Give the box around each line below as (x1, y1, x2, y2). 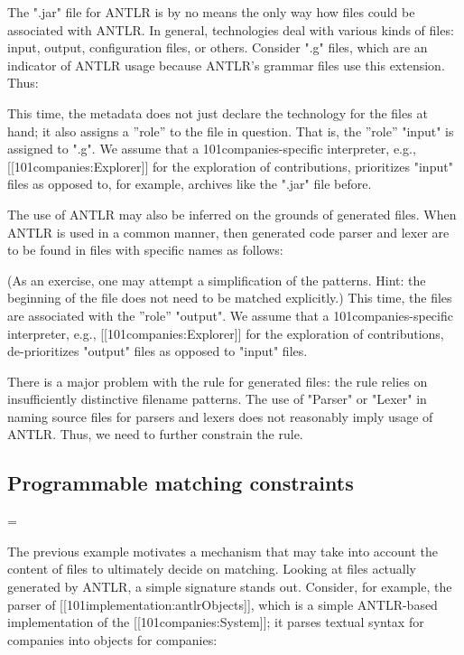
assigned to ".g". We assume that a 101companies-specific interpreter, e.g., (7, 139, 416, 158)
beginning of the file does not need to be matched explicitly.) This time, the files (7, 288, 452, 307)
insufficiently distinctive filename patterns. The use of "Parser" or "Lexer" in (7, 389, 427, 408)
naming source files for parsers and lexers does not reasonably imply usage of (7, 407, 433, 426)
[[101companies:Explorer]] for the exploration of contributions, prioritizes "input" (7, 156, 453, 175)
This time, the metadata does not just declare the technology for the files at (7, 103, 428, 122)
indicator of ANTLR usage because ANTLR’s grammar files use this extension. (7, 55, 445, 74)
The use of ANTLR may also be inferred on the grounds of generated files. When (7, 204, 457, 223)
